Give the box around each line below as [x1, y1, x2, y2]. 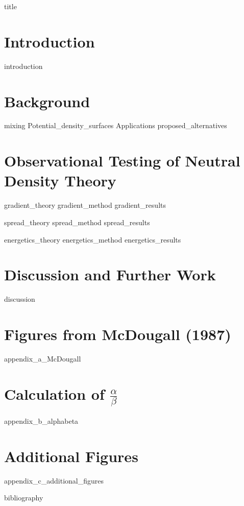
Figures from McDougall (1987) [4, 324, 231, 345]
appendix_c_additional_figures [4, 475, 104, 486]
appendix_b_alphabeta [4, 416, 79, 426]
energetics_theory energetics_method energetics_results [4, 234, 181, 245]
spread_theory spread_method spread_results [4, 216, 150, 227]
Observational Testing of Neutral [4, 150, 240, 171]
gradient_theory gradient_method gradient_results [4, 200, 166, 210]
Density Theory [4, 170, 116, 191]
